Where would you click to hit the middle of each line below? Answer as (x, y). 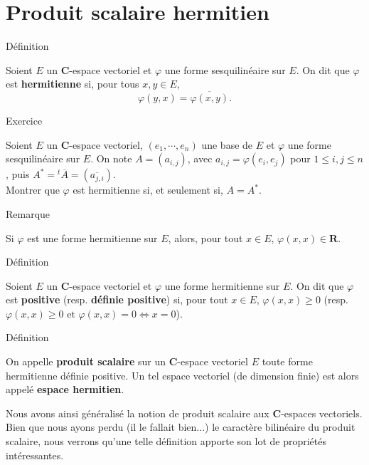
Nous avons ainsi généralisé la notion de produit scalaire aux (138, 413)
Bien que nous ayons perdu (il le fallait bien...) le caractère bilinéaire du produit (181, 427)
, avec (200, 158)
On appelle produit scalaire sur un (86, 361)
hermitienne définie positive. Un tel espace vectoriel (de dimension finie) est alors (182, 375)
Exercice (24, 121)
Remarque (28, 213)
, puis (18, 174)
